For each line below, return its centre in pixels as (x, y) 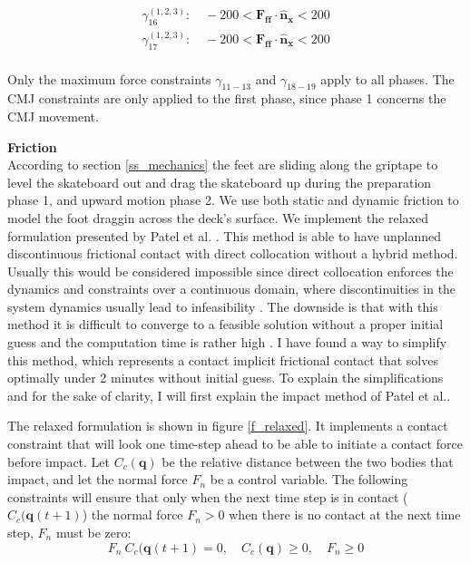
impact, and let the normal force (98, 479)
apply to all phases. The (387, 78)
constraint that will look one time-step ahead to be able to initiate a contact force (235, 444)
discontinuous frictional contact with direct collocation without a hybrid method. (233, 253)
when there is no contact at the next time (345, 514)
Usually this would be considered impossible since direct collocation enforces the (230, 271)
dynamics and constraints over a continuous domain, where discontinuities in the (232, 289)
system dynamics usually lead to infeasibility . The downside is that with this (223, 306)
